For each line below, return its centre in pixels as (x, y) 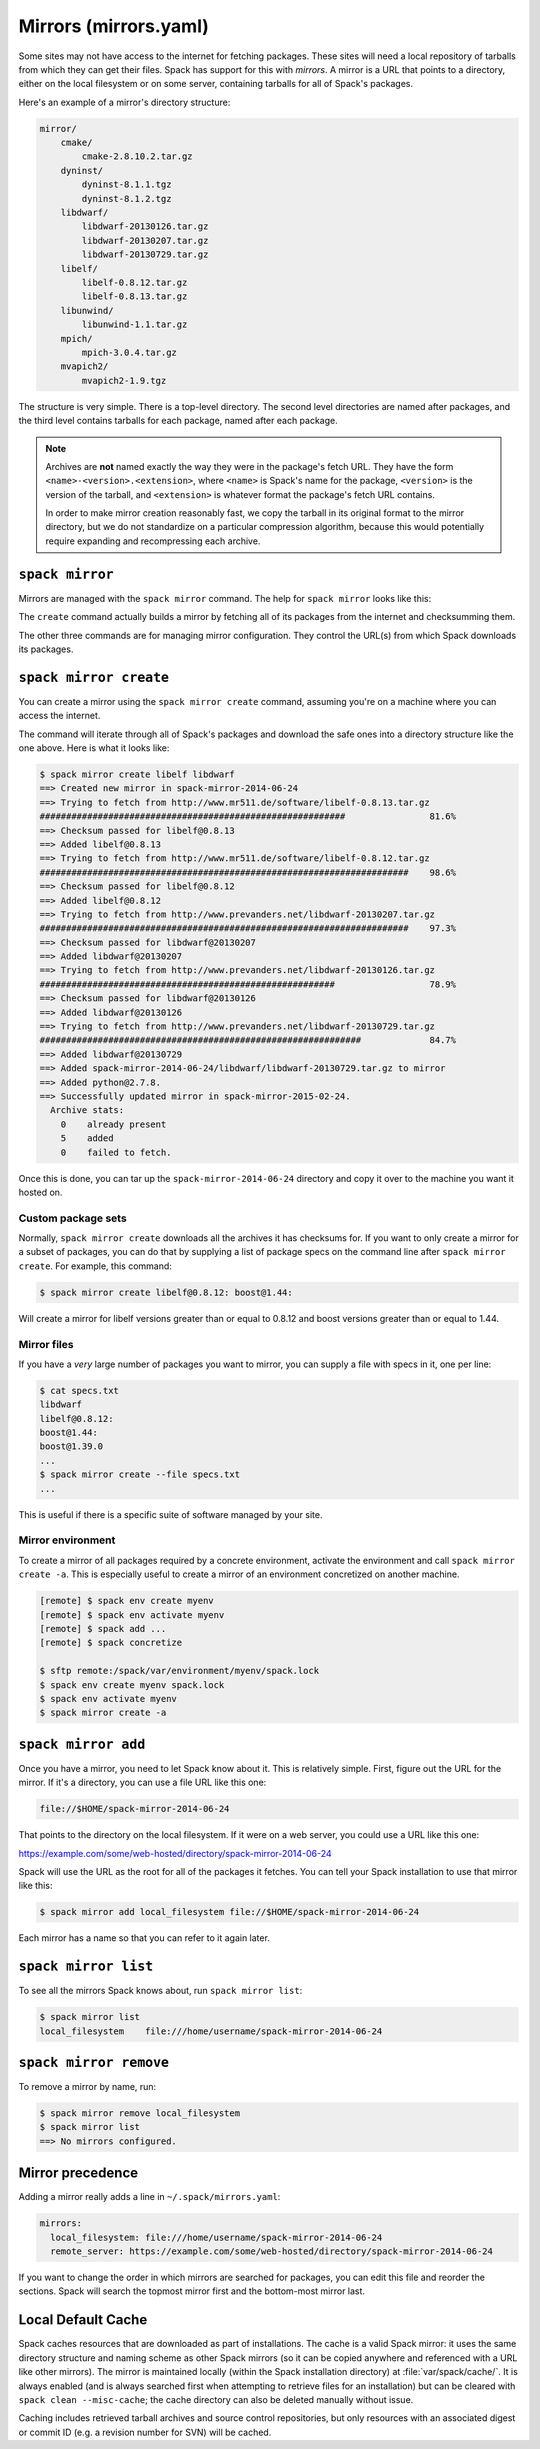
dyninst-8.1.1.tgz (126, 184)
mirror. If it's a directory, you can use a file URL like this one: (142, 1782)
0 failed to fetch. (116, 1152)
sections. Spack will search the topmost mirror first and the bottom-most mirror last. (191, 2291)
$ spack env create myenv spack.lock (132, 1684)
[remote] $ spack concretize (111, 1643)
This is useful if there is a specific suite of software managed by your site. (170, 1514)
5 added (87, 1138)
